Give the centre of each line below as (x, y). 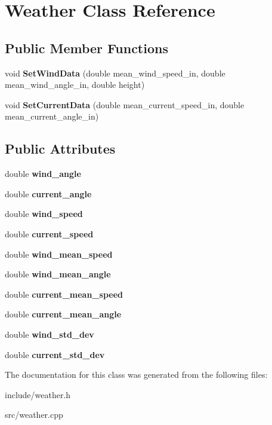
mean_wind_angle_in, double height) (75, 85)
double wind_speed (44, 214)
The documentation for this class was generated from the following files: (136, 374)
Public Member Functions (86, 48)
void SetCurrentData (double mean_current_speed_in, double (125, 104)
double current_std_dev (55, 354)
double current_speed (49, 233)
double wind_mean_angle (58, 274)
